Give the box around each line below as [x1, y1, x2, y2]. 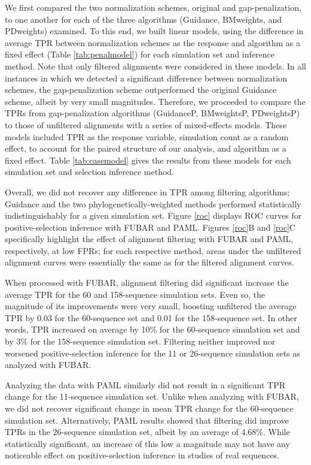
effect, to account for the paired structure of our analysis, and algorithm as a [5, 142, 286, 155]
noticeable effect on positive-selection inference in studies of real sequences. [5, 449, 279, 461]
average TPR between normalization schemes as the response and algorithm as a [5, 36, 301, 49]
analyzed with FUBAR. [5, 358, 92, 371]
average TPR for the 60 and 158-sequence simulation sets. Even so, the [5, 288, 265, 300]
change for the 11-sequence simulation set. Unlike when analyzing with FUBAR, [5, 390, 299, 403]
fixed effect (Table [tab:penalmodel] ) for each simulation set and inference [5, 48, 275, 61]
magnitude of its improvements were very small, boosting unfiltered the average [5, 300, 297, 312]
